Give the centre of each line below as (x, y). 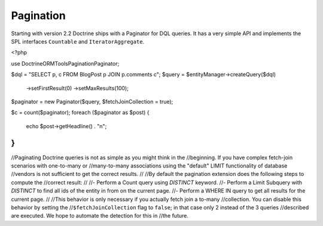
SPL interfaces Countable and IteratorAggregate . (78, 41)
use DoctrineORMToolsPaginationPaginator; (65, 63)
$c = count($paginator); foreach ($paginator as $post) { (80, 113)
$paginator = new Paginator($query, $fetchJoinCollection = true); (92, 101)
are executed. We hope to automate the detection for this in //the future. (100, 216)
